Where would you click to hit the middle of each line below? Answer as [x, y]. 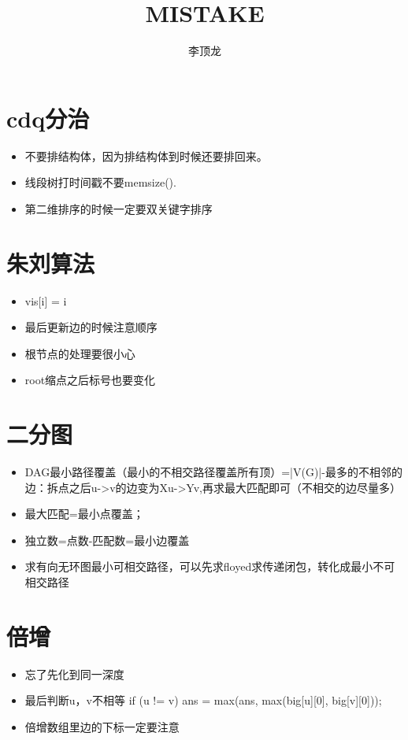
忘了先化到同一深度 [74, 673]
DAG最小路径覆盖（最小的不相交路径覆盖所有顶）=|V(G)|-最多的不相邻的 [213, 472]
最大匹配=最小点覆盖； [84, 514]
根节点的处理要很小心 [80, 353]
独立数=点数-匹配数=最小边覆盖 [107, 540]
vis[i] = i [46, 300]
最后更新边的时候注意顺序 [91, 327]
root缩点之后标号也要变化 [90, 380]
